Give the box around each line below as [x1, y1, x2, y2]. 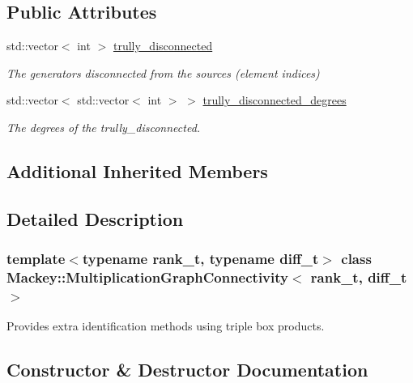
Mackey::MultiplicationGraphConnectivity [6, 266, 288, 287]
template [6, 249, 66, 269]
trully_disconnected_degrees [202, 91, 347, 109]
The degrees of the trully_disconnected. [6, 118, 201, 135]
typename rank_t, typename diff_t [82, 249, 319, 269]
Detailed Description [6, 206, 184, 231]
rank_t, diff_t [310, 266, 407, 287]
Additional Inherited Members [6, 158, 268, 183]
